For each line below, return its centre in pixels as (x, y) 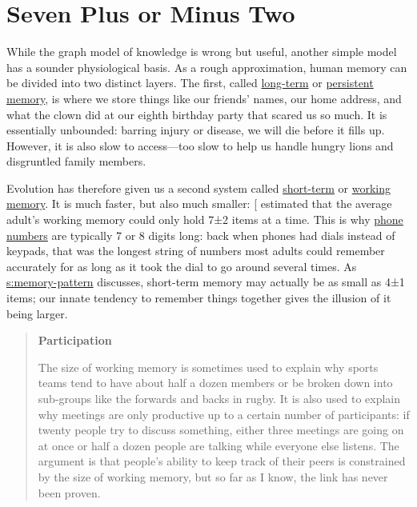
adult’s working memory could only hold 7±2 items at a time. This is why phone (205, 220)
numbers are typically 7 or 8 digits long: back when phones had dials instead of (201, 235)
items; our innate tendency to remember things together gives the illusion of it (199, 298)
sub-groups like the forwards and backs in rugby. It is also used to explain (219, 398)
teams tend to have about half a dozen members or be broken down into (215, 383)
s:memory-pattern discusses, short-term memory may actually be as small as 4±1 (206, 282)
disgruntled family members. (76, 161)
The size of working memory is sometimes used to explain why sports (208, 367)
